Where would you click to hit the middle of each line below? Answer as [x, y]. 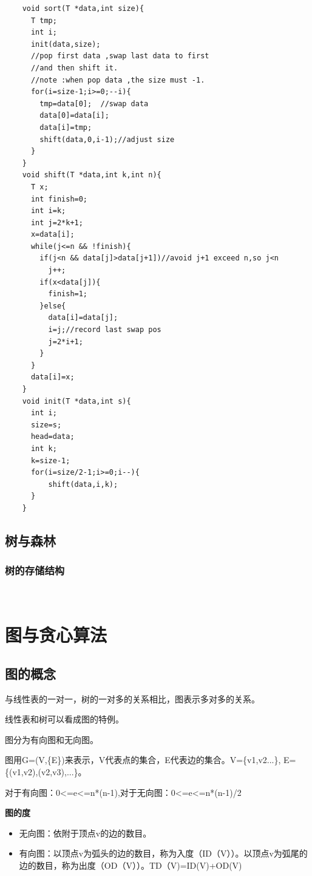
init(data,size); [66, 44]
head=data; [53, 437]
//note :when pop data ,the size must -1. [118, 80]
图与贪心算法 [56, 635]
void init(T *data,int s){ [76, 401]
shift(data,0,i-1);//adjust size [107, 139]
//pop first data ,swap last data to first [120, 56]
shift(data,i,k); [83, 484]
